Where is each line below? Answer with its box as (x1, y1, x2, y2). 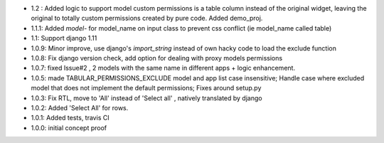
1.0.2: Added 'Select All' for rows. (31, 103, 129, 112)
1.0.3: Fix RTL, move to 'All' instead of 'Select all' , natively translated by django (31, 93, 262, 102)
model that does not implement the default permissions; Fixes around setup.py (31, 84, 262, 92)
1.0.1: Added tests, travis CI (31, 114, 110, 122)
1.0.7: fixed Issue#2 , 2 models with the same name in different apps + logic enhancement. (31, 64, 295, 73)
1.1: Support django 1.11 (31, 34, 97, 43)
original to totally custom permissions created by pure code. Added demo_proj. (31, 14, 263, 23)
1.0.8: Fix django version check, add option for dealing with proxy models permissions (31, 53, 283, 62)
